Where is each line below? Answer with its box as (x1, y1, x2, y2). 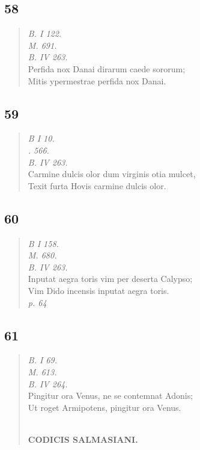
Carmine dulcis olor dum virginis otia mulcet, (28, 167, 196, 180)
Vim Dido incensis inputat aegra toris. (28, 284, 169, 296)
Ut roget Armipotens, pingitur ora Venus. (28, 401, 181, 413)
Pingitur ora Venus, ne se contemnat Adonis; (28, 389, 193, 402)
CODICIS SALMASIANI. (28, 433, 138, 445)
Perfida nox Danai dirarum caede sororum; (28, 62, 186, 75)
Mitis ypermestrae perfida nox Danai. (28, 74, 166, 87)
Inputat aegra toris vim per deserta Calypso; (28, 272, 193, 285)
